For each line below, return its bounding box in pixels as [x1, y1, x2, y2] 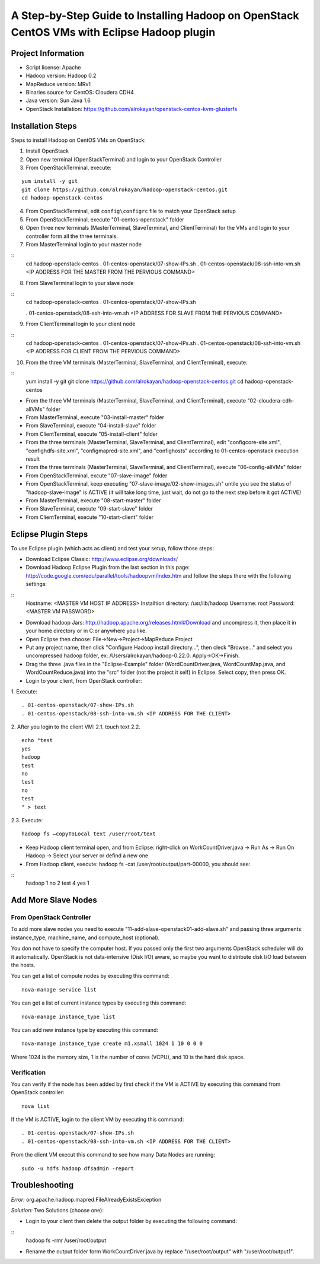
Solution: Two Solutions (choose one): [11, 1206, 104, 1214]
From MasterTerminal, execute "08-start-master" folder [25, 496, 161, 504]
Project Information [11, 48, 84, 58]
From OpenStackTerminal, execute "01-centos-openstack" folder [25, 216, 185, 223]
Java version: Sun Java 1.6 [25, 97, 91, 104]
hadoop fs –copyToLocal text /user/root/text [21, 831, 156, 837]
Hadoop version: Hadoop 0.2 [25, 72, 97, 80]
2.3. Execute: [11, 816, 43, 823]
